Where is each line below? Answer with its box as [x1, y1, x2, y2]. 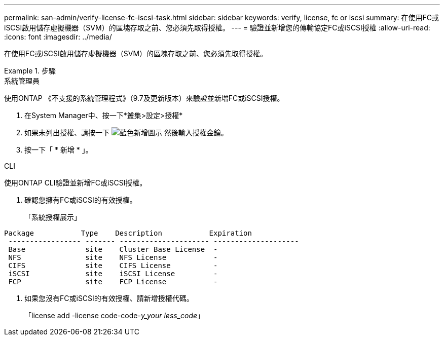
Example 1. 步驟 [4, 66, 56, 75]
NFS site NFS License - [8, 253, 218, 261]
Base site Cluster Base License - [8, 245, 218, 253]
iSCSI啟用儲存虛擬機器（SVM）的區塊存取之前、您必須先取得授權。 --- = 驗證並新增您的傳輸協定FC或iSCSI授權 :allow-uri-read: [4, 23, 430, 32]
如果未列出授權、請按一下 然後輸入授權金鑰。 [24, 128, 228, 137]
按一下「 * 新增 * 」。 [24, 145, 93, 154]
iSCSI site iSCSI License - [8, 270, 218, 278]
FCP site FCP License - [8, 278, 218, 286]
